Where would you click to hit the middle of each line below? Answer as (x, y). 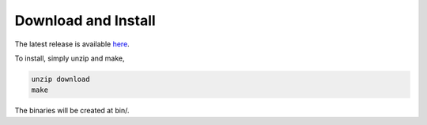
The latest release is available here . (72, 44)
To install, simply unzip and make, (70, 58)
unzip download (60, 79)
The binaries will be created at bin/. (72, 111)
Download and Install (85, 20)
